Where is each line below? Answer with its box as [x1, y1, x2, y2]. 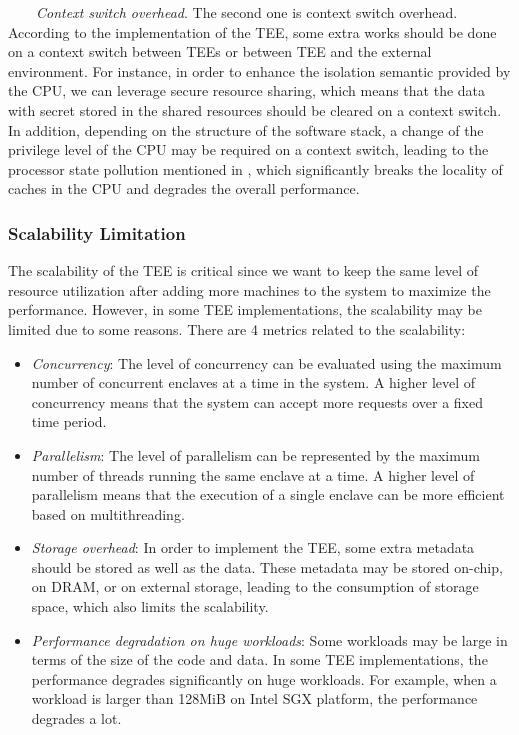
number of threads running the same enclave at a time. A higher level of [31, 464, 475, 485]
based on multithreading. [31, 503, 185, 524]
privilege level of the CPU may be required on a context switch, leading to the [8, 139, 489, 160]
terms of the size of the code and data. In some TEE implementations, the [31, 649, 488, 670]
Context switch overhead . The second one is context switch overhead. [36, 2, 458, 22]
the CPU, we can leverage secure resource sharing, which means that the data [8, 80, 486, 101]
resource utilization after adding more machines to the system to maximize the [8, 279, 491, 300]
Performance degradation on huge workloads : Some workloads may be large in [31, 629, 508, 650]
